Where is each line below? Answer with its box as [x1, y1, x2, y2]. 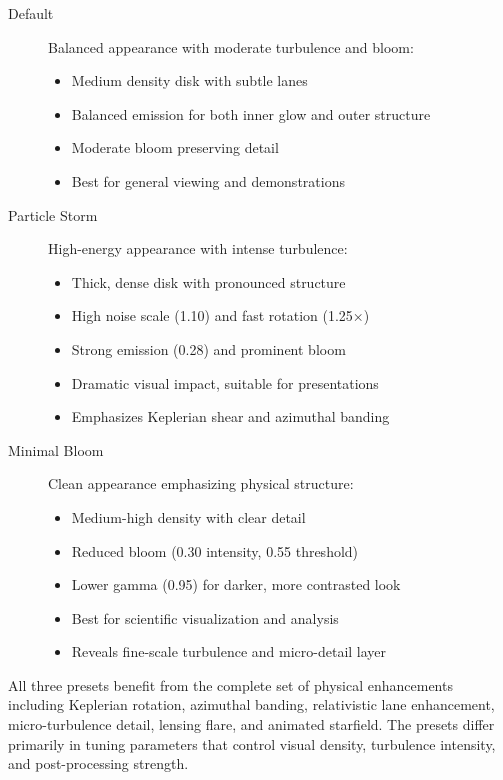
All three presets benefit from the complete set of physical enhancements [8, 674, 453, 695]
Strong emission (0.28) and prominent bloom [71, 338, 346, 359]
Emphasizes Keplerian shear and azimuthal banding [71, 406, 390, 427]
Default [8, 3, 54, 23]
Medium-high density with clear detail [71, 506, 306, 527]
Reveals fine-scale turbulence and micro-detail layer [71, 641, 387, 662]
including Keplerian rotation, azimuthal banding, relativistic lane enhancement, [8, 694, 495, 715]
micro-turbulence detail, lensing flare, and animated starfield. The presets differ [8, 714, 495, 735]
